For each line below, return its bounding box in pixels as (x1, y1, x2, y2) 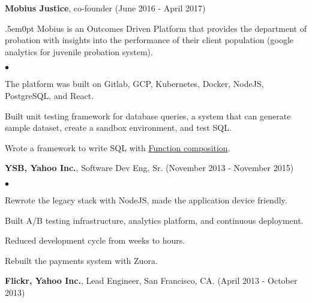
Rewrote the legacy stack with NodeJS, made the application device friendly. (5, 193, 287, 206)
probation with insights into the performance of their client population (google (5, 34, 294, 46)
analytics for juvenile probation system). (5, 45, 153, 58)
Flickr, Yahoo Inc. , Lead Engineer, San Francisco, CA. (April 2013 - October (5, 274, 298, 287)
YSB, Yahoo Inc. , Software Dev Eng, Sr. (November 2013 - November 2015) (5, 161, 294, 174)
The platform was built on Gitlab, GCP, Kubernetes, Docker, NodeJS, (5, 77, 264, 90)
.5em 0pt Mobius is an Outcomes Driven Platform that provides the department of (5, 22, 307, 34)
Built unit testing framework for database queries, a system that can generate (5, 109, 291, 122)
